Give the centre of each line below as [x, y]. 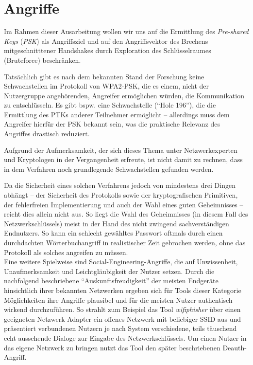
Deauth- [235, 347]
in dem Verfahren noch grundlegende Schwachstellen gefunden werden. [109, 169]
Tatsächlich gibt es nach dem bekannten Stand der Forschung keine [104, 76]
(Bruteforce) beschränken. [42, 60]
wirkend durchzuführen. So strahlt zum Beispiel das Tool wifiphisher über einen [122, 309]
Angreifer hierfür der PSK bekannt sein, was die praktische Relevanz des [112, 124]
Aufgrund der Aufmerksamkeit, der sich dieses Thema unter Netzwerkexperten [121, 150]
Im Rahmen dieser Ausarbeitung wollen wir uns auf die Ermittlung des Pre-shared [126, 31]
